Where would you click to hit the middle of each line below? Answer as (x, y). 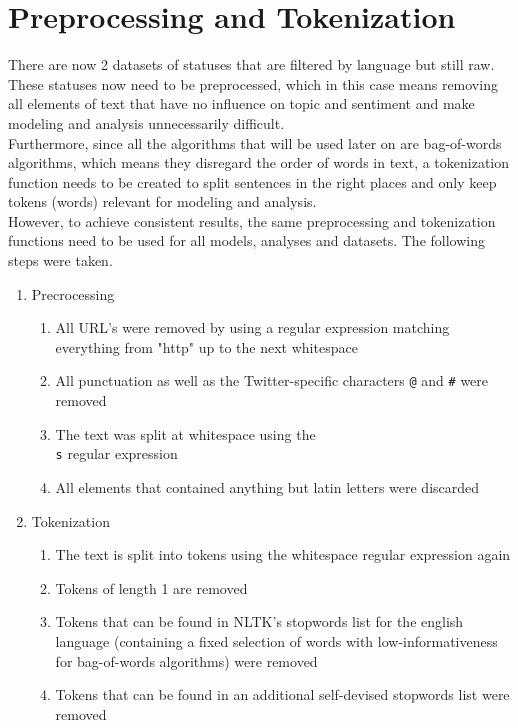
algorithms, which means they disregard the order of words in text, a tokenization (259, 162)
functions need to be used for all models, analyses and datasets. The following (246, 240)
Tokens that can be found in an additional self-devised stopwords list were (282, 694)
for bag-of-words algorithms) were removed (186, 660)
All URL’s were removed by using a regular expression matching (252, 327)
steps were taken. (60, 260)
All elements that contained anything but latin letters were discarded (267, 486)
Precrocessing (73, 293)
